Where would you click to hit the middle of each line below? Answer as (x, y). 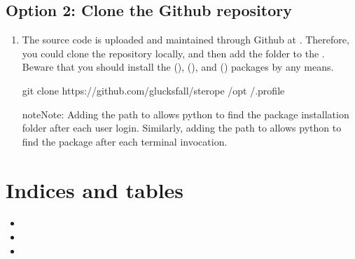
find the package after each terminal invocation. (125, 141)
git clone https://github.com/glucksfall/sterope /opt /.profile (153, 90)
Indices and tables (95, 189)
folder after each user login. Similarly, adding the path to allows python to (182, 128)
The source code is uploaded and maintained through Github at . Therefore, (186, 40)
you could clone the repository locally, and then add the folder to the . (173, 53)
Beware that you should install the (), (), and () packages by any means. (178, 67)
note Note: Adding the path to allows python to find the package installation (186, 114)
